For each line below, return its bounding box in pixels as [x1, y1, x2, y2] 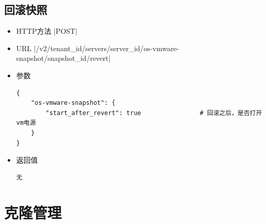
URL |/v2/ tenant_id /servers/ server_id [16, 42, 140, 53]
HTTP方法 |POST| [16, 26, 77, 36]
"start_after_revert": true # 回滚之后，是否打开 [46, 109, 262, 117]
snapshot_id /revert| [47, 53, 111, 63]
